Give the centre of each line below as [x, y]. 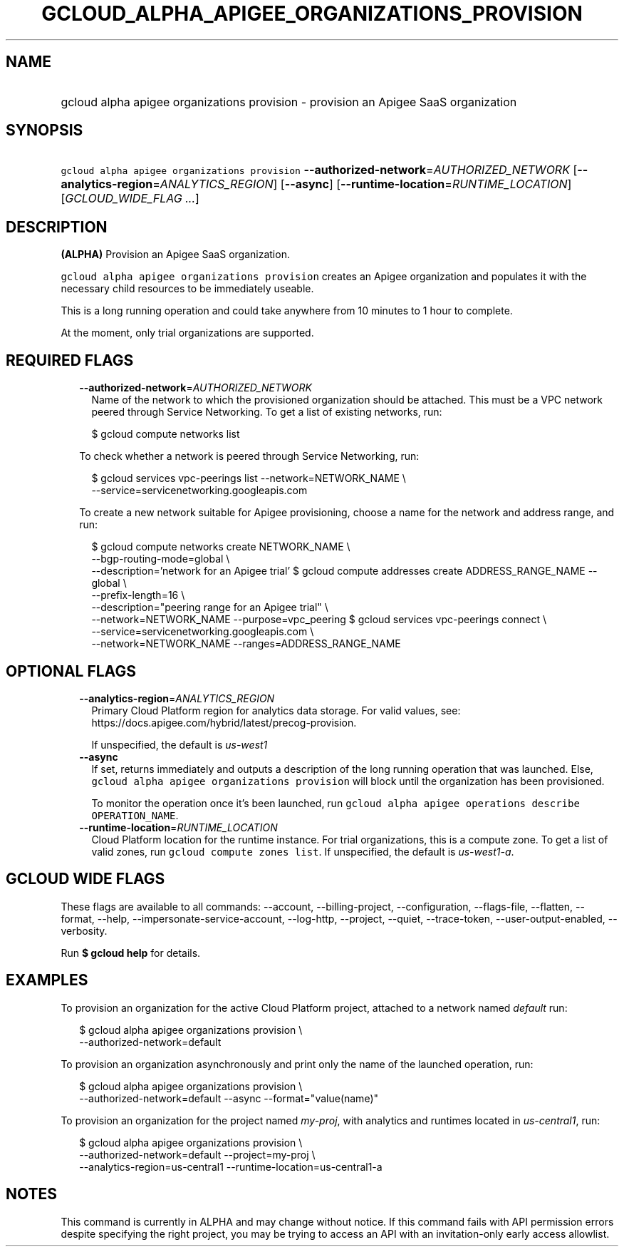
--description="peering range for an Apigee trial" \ [210, 607]
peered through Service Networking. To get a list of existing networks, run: [267, 412]
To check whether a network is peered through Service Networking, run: [249, 456]
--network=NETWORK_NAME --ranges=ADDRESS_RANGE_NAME [246, 644]
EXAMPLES [47, 980]
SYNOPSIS [45, 130]
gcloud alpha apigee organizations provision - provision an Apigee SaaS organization [289, 102]
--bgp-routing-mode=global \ [161, 559]
